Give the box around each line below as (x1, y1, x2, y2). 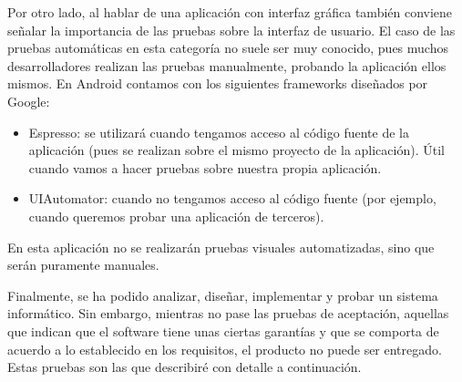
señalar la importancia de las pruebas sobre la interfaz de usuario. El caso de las (7, 20, 456, 39)
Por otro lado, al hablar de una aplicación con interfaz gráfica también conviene (7, 3, 453, 21)
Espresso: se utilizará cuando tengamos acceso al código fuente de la (28, 122, 409, 141)
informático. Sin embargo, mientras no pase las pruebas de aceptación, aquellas (7, 304, 449, 323)
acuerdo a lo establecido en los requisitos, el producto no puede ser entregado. (7, 339, 442, 358)
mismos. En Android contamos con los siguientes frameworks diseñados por (7, 74, 428, 93)
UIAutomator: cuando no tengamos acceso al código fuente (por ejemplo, (28, 189, 436, 208)
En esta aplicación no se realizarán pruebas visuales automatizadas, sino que (7, 237, 435, 256)
